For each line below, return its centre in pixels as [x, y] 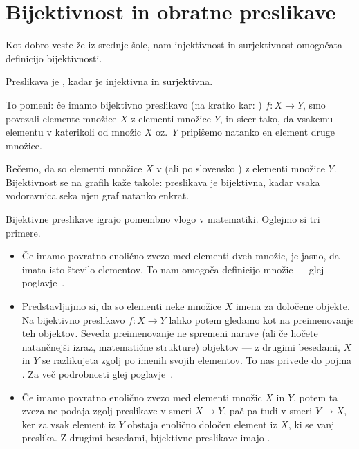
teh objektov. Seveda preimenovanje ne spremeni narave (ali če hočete [170, 333]
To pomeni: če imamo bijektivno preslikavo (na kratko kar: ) [134, 104]
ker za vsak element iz [68, 424]
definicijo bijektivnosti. [54, 58]
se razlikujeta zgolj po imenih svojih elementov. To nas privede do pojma [197, 360]
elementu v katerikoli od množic [74, 132]
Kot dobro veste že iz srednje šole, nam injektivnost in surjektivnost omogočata [174, 45]
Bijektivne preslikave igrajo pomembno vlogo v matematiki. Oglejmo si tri [163, 219]
